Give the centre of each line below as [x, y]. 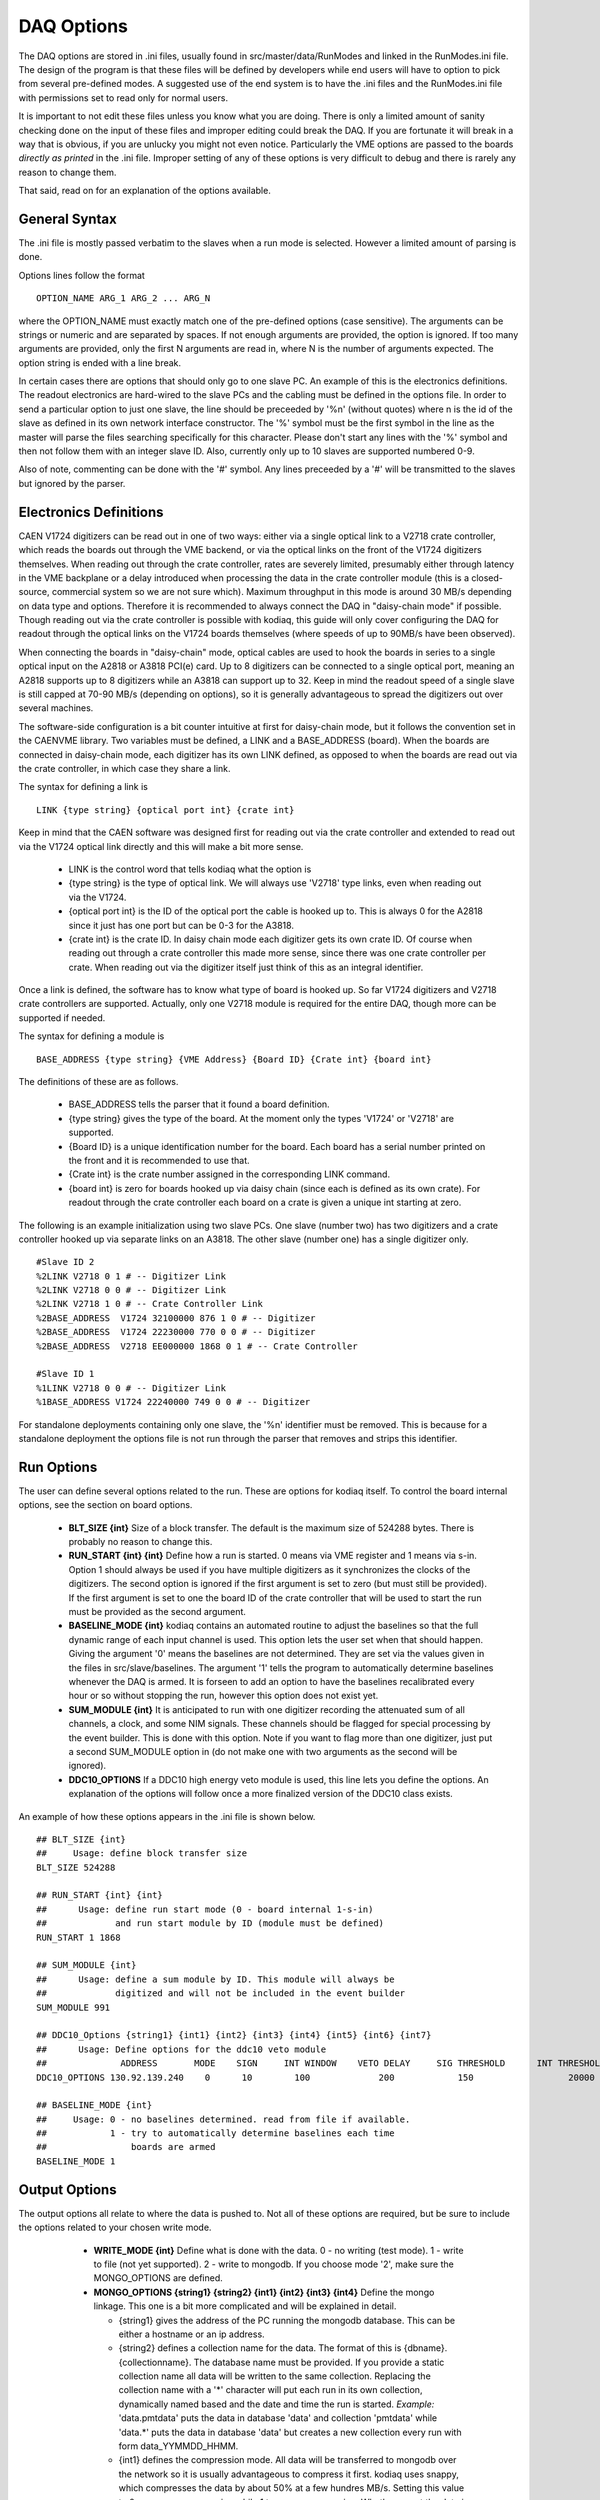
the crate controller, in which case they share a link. [124, 768]
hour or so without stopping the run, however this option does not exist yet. [223, 1696]
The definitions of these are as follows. [98, 1082]
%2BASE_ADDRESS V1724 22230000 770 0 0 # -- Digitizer [176, 1332]
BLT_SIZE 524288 [76, 1867]
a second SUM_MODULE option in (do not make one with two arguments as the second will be [263, 1751]
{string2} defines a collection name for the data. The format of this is [260, 2348]
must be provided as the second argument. [157, 1612]
